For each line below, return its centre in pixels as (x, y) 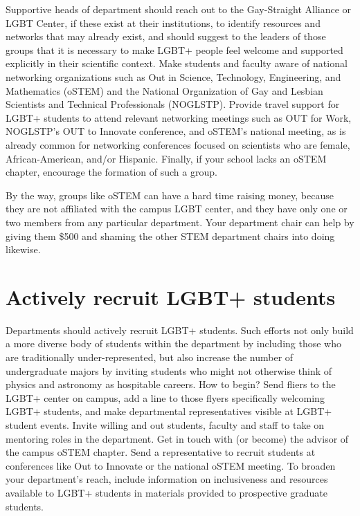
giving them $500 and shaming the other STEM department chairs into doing (170, 236)
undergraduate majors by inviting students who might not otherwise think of (169, 370)
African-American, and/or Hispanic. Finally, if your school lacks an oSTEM (166, 158)
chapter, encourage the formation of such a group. (111, 172)
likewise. (23, 249)
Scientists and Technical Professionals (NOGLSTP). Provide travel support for (173, 104)
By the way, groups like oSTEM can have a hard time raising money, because (170, 195)
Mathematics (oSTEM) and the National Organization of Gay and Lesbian (164, 90)
